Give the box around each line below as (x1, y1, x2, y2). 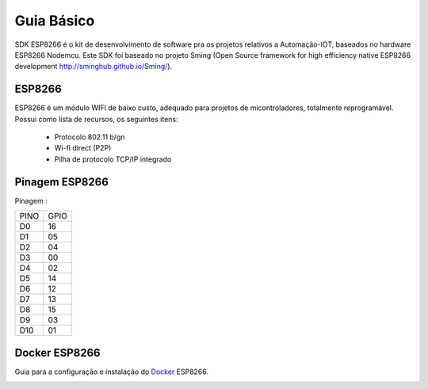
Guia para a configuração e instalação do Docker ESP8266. (14, 367, 209, 376)
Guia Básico (14, 12, 95, 29)
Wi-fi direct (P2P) (54, 143, 112, 153)
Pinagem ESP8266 (14, 175, 109, 189)
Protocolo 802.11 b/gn (54, 132, 125, 142)
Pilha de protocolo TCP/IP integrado (54, 154, 172, 164)
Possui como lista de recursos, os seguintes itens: (14, 114, 178, 124)
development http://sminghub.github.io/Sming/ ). (14, 62, 173, 71)
